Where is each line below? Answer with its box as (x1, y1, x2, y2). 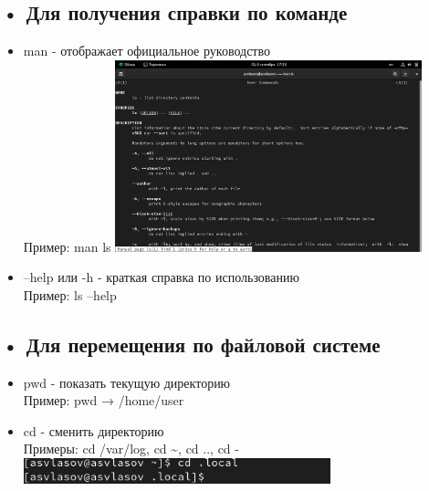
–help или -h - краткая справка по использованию (23, 267, 299, 287)
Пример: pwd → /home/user (23, 391, 184, 410)
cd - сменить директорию (23, 421, 164, 440)
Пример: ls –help (23, 285, 117, 304)
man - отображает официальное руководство (23, 41, 270, 60)
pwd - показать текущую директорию (23, 372, 231, 392)
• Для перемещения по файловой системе (2, 329, 381, 358)
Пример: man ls (23, 236, 111, 256)
